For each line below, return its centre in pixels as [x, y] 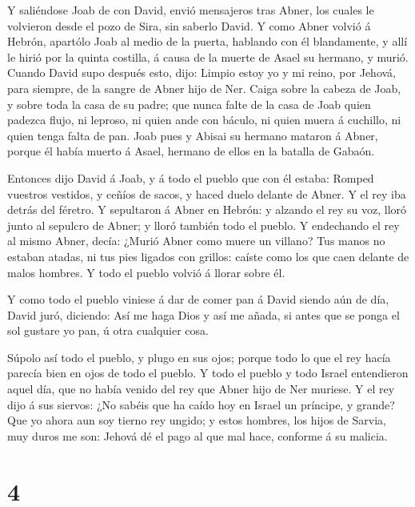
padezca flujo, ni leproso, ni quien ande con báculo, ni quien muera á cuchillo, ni [204, 120]
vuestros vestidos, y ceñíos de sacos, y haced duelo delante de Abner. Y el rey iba [207, 193]
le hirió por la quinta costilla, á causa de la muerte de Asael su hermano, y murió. [208, 56]
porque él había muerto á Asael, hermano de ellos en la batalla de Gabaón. [191, 151]
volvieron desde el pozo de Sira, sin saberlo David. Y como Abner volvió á [189, 25]
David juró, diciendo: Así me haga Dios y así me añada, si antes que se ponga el [204, 314]
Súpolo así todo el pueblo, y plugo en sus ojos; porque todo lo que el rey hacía [199, 357]
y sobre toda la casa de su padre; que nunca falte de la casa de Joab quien [189, 104]
